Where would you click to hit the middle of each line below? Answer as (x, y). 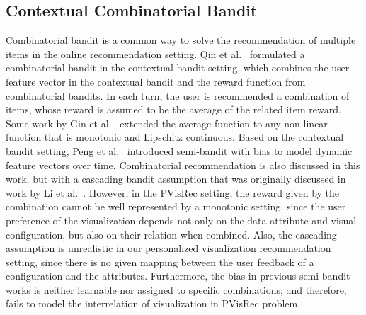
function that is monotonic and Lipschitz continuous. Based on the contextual (175, 137)
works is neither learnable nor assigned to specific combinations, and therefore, (176, 289)
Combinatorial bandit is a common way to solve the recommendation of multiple (181, 40)
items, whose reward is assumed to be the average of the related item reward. (173, 109)
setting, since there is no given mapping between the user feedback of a (160, 262)
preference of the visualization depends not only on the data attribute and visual (181, 220)
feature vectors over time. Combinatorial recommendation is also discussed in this (183, 165)
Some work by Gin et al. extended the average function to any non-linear (167, 123)
